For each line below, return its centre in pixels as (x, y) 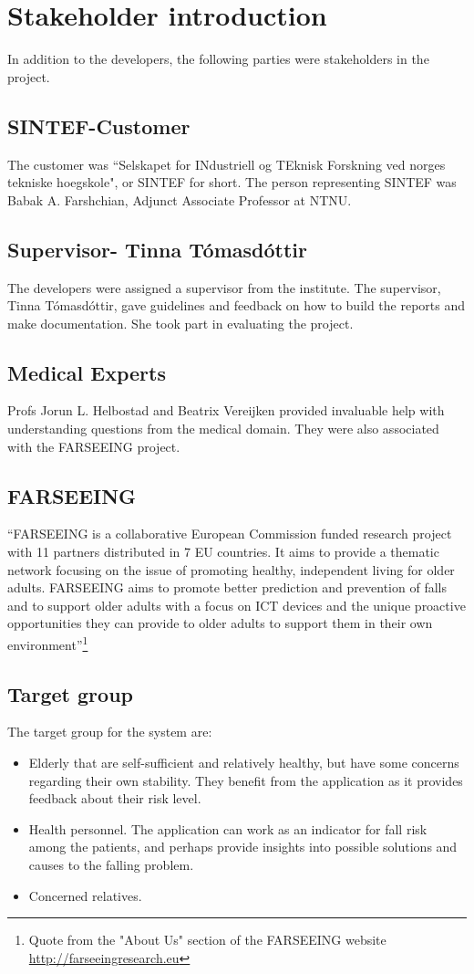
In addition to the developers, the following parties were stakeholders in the (218, 59)
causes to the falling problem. (111, 865)
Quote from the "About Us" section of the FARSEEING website (207, 940)
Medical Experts (87, 372)
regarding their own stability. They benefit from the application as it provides (246, 780)
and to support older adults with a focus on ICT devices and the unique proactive (237, 605)
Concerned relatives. (85, 895)
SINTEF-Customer (99, 126)
